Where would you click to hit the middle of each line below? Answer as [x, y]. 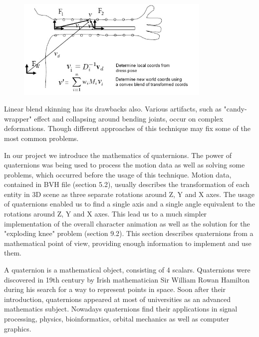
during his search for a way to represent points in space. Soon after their [115, 289]
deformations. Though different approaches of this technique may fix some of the [127, 128]
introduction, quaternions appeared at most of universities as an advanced [118, 299]
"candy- [235, 109]
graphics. [18, 328]
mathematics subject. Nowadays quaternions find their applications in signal [121, 309]
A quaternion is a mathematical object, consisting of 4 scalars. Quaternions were [127, 270]
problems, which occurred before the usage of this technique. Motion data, [118, 174]
